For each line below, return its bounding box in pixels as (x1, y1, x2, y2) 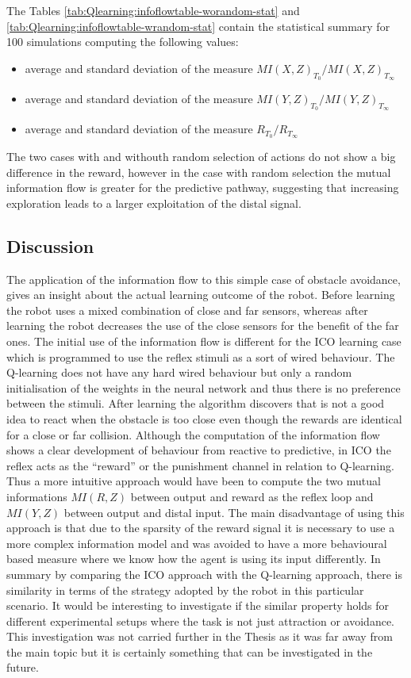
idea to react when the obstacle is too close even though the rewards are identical (6, 410, 402, 427)
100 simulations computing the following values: (6, 33, 239, 50)
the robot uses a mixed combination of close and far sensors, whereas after (6, 301, 368, 318)
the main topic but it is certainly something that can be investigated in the (6, 643, 373, 660)
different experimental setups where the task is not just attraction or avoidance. (6, 612, 395, 629)
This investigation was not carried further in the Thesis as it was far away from (6, 628, 393, 645)
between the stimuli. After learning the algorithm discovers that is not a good (6, 395, 385, 412)
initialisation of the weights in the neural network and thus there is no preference (6, 379, 401, 396)
